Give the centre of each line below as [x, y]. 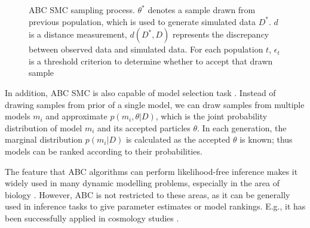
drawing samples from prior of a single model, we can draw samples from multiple [155, 104]
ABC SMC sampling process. [82, 10]
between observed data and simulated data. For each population [146, 49]
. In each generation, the [242, 127]
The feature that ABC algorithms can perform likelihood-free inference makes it [151, 171]
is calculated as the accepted [178, 139]
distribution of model [44, 127]
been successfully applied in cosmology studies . [92, 218]
